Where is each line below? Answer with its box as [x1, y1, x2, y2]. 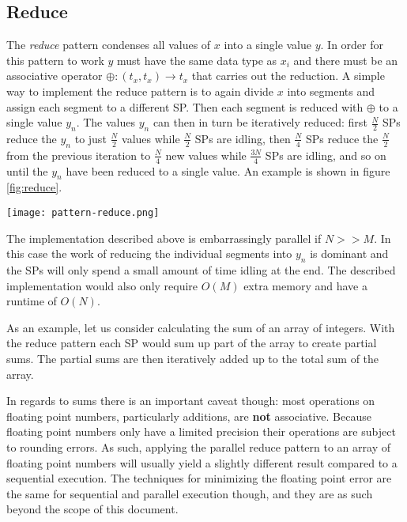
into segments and [287, 82, 375, 99]
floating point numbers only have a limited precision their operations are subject [6, 423, 396, 440]
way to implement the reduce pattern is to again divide [6, 82, 274, 99]
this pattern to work [6, 51, 104, 68]
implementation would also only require [6, 277, 198, 293]
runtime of [6, 293, 57, 309]
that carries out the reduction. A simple [191, 67, 385, 84]
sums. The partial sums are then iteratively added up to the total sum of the [6, 350, 379, 366]
